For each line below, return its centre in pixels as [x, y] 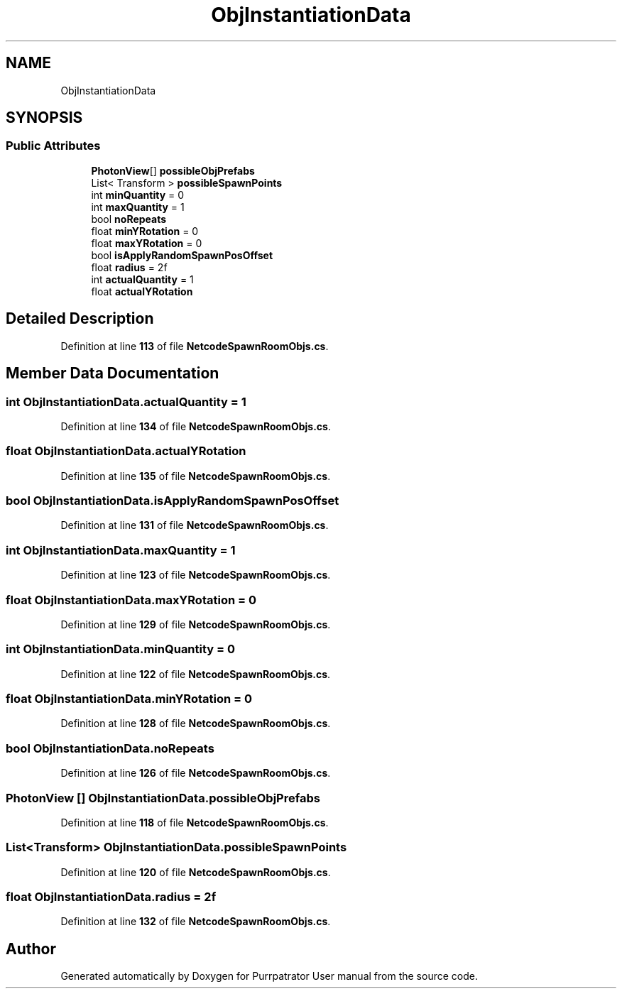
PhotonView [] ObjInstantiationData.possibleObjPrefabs [163, 798]
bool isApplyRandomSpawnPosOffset [182, 255]
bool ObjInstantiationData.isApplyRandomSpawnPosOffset [173, 501]
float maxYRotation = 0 [147, 243]
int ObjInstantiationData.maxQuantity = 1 [121, 550]
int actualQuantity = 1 [142, 279]
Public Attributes [53, 146]
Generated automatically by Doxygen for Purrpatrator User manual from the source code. [269, 976]
